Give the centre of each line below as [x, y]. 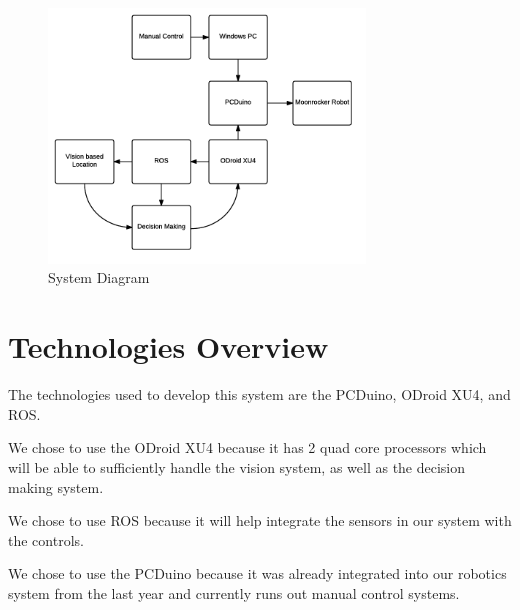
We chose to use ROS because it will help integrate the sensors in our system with [260, 520]
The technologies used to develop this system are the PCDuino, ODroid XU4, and [259, 394]
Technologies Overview [168, 346]
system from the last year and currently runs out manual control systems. [234, 592]
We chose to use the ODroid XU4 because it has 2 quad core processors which [247, 447]
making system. [56, 486]
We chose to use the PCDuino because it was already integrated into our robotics [257, 573]
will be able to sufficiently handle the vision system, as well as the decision [237, 466]
